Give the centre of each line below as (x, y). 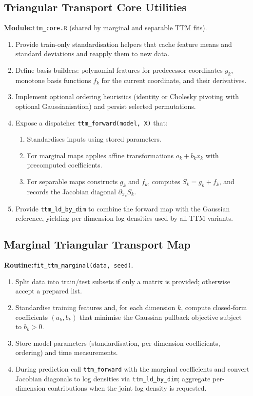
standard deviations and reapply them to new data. (92, 53)
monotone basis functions (53, 80)
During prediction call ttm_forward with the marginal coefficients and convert (132, 368)
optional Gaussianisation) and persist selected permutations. (106, 106)
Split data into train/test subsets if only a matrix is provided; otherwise (123, 281)
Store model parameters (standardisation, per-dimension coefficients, (118, 343)
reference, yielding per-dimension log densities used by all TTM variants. (124, 218)
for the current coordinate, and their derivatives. (174, 80)
